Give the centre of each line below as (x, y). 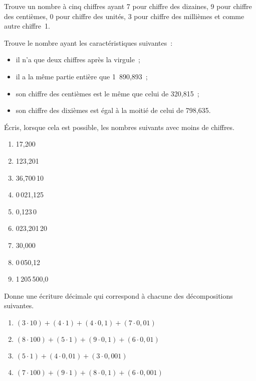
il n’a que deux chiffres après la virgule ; (78, 59)
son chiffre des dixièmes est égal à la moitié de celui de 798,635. (113, 110)
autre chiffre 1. (27, 26)
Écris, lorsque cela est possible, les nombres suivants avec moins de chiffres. (119, 127)
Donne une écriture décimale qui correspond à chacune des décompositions (118, 295)
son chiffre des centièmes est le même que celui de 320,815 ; (107, 93)
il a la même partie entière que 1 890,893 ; (82, 76)
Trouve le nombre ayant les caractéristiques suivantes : (88, 42)
